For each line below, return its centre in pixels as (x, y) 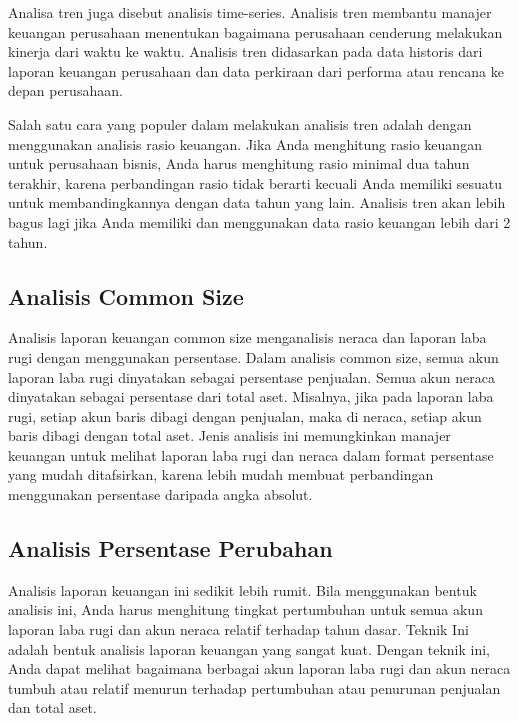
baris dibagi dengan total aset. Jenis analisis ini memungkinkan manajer (229, 435)
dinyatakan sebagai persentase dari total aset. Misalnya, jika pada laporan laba (251, 396)
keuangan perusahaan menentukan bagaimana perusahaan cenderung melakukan (255, 31)
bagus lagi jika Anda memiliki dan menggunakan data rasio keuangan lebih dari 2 (259, 221)
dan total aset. (52, 707)
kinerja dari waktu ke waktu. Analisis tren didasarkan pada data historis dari (245, 51)
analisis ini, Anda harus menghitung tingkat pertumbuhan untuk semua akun (245, 609)
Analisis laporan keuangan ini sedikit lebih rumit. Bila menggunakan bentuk (242, 589)
